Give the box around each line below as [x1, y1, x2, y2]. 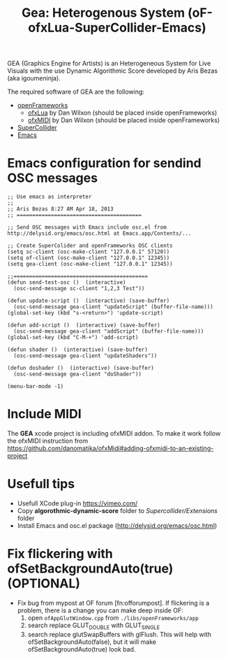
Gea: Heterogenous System [22, 5, 185, 21]
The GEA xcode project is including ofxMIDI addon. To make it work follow [7, 429, 221, 438]
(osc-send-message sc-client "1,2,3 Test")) [13, 285, 145, 292]
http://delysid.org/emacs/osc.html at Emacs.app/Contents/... [7, 230, 192, 237]
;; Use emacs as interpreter [7, 194, 92, 201]
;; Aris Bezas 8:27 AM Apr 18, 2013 [7, 206, 114, 213]
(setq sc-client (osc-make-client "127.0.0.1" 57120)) [7, 248, 170, 256]
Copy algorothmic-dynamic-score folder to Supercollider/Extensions [17, 507, 218, 515]
